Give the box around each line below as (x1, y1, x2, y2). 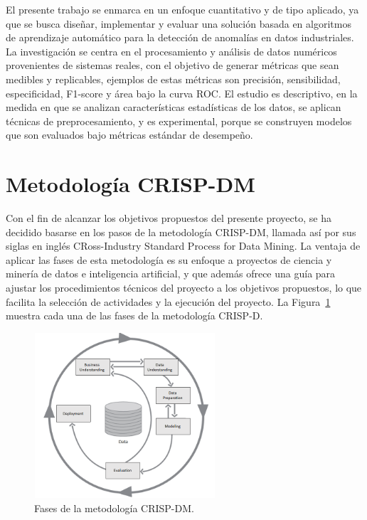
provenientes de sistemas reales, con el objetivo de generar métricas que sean (6, 58, 339, 73)
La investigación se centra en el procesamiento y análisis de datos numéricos (6, 43, 337, 58)
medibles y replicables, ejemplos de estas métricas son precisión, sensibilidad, (6, 71, 341, 86)
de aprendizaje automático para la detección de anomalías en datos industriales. (6, 30, 354, 45)
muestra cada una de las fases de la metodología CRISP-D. (6, 308, 263, 323)
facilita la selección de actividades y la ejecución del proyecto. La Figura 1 (6, 294, 331, 309)
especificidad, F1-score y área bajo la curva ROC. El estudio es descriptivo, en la (6, 85, 358, 100)
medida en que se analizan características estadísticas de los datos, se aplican (6, 100, 341, 115)
